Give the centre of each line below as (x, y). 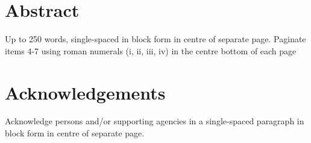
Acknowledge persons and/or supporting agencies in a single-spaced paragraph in (155, 121)
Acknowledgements (85, 92)
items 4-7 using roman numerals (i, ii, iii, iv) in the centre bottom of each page (151, 50)
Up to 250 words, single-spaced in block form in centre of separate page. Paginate (155, 39)
